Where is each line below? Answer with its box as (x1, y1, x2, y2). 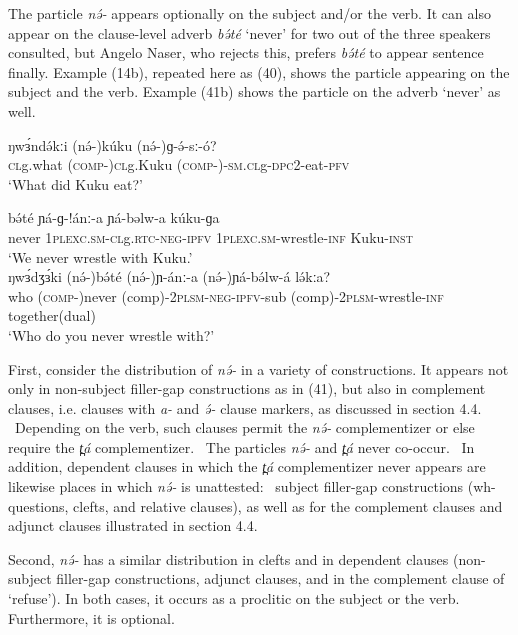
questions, (8, 495, 69, 516)
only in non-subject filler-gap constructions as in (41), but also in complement (8, 378, 486, 399)
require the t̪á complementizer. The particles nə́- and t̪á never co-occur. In (8, 436, 475, 457)
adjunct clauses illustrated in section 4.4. (8, 515, 258, 536)
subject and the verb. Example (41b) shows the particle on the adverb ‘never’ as (8, 81, 501, 102)
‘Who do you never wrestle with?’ (8, 324, 215, 345)
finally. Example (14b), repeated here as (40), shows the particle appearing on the (8, 61, 510, 82)
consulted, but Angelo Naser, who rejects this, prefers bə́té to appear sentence (8, 42, 484, 63)
